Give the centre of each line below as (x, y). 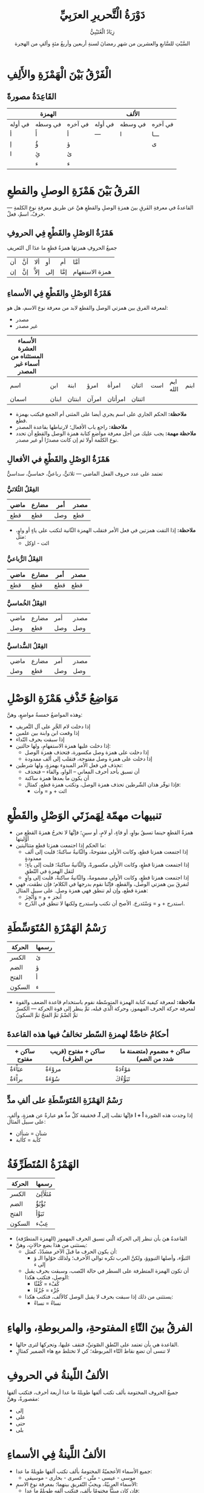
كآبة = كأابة (28, 1139)
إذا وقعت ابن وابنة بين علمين (47, 733)
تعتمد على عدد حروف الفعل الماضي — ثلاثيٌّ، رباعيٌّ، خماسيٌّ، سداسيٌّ (85, 474)
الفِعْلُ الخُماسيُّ (27, 603)
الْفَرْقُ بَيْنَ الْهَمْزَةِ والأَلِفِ (59, 74)
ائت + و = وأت (50, 791)
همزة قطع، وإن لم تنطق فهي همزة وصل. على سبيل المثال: (82, 890)
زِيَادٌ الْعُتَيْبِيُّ (102, 32)
